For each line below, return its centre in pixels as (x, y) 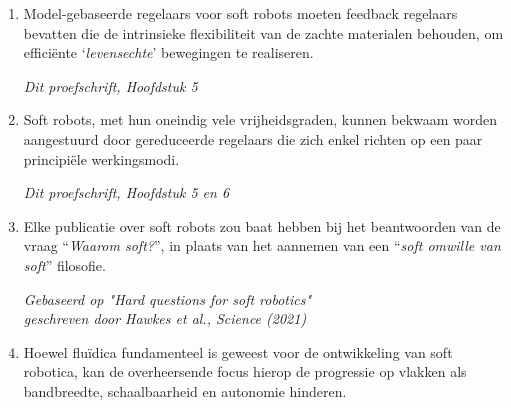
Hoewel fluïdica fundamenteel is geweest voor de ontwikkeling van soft (238, 351)
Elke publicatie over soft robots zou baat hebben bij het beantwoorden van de (262, 225)
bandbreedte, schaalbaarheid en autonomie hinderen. (185, 390)
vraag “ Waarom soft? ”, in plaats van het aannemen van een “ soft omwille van (262, 245)
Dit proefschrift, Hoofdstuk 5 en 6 (126, 192)
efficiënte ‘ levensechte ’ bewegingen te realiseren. (168, 52)
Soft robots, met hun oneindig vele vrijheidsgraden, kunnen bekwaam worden (260, 119)
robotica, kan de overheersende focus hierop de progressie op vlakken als (245, 371)
